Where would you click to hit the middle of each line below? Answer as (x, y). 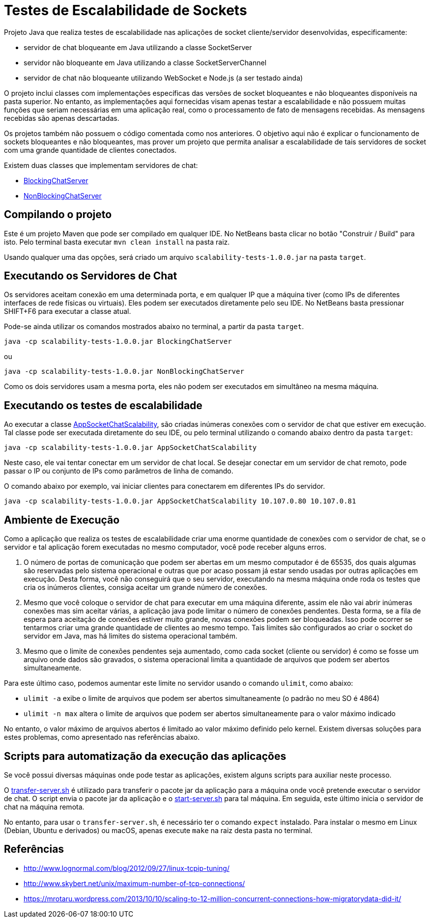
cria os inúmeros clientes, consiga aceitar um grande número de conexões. (145, 587)
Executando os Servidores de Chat (91, 276)
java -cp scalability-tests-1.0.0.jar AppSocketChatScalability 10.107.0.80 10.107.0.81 (180, 501)
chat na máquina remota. (44, 807)
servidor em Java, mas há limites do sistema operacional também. (131, 636)
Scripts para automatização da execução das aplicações (145, 756)
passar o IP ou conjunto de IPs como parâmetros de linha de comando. (119, 471)
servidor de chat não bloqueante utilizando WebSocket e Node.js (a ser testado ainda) (163, 78)
